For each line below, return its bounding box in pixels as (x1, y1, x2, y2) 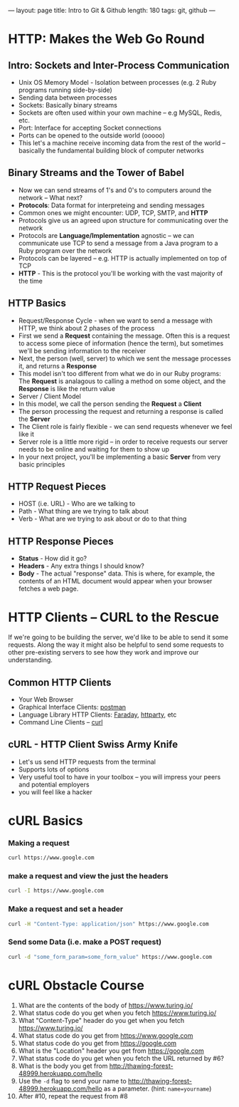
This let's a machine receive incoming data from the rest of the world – (18, 139, 226, 147)
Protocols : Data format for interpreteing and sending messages (18, 201, 205, 209)
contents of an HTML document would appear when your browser (18, 577, 213, 586)
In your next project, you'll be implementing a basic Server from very (18, 452, 221, 461)
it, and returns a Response (18, 361, 97, 370)
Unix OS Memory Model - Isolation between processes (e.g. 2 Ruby (18, 78, 217, 86)
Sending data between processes (18, 93, 117, 102)
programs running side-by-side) (18, 85, 112, 94)
